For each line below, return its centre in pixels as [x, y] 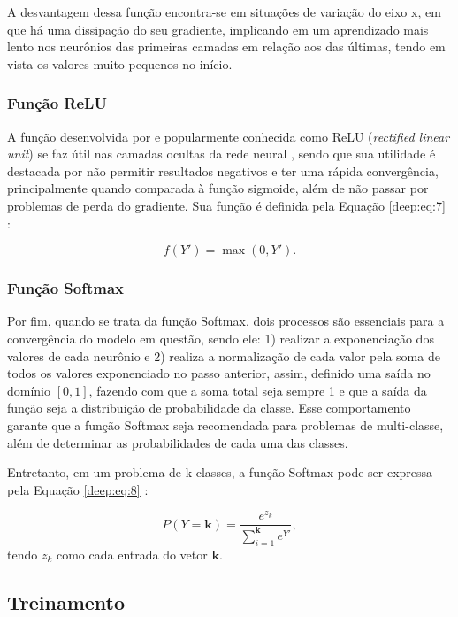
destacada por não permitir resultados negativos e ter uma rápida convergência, [223, 170]
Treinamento [66, 602]
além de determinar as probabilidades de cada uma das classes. [178, 442]
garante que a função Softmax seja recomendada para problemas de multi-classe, [225, 424]
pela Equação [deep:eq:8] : [78, 489]
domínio [29, 390]
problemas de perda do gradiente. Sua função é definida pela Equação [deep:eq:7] [226, 205]
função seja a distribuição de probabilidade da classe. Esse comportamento [209, 408]
